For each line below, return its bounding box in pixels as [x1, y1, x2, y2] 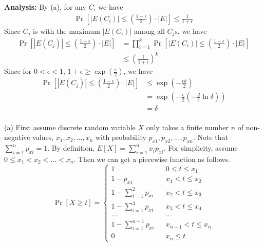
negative [4, 132, 30, 142]
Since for [4, 66, 32, 76]
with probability [95, 132, 146, 142]
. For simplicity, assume [163, 142, 238, 153]
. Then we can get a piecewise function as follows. [73, 154, 230, 165]
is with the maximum [33, 25, 100, 36]
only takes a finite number [146, 121, 229, 132]
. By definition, [47, 142, 95, 153]
